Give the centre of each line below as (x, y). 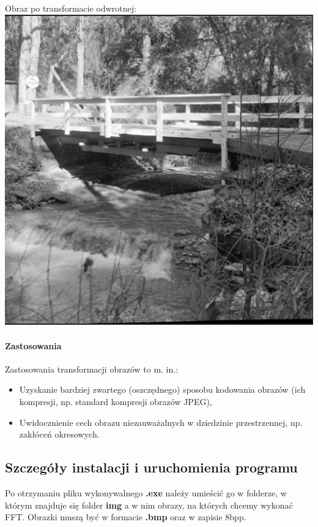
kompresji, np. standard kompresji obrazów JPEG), (116, 402)
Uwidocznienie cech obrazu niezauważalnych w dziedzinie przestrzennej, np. (161, 422)
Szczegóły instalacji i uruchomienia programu (151, 467)
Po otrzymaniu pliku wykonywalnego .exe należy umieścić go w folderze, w (146, 493)
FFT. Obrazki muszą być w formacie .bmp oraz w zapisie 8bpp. (126, 517)
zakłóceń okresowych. (59, 434)
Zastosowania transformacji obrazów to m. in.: (92, 369)
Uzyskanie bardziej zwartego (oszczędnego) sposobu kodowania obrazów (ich (162, 389)
